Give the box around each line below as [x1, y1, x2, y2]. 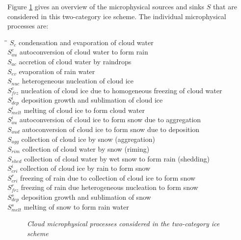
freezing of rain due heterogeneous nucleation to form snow [21, 182, 198, 192]
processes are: [7, 21, 49, 31]
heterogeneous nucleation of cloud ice [22, 76, 134, 86]
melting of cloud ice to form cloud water [24, 105, 145, 115]
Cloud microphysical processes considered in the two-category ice [27, 218, 220, 229]
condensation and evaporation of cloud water [18, 37, 154, 47]
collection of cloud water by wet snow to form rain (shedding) [24, 153, 210, 163]
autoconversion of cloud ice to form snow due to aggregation [19, 114, 201, 125]
